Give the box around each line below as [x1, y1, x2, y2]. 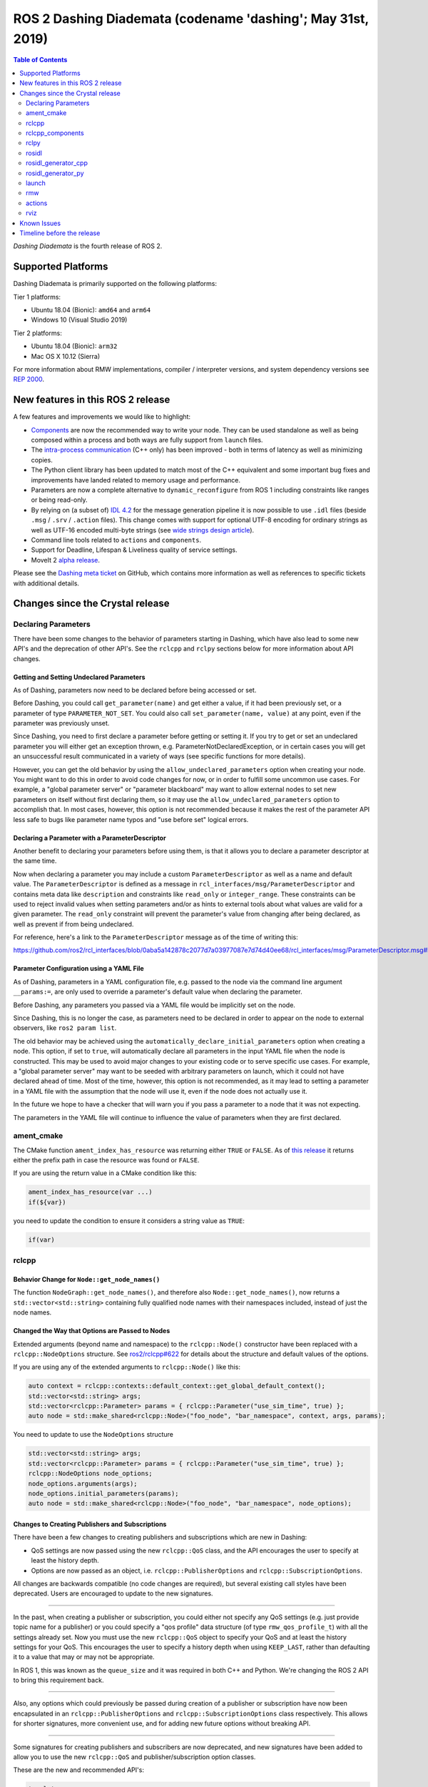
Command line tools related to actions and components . [31, 536, 202, 544]
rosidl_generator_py [26, 169, 85, 177]
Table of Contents [13, 56, 68, 64]
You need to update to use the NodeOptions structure [13, 1430, 174, 1439]
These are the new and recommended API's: [13, 1766, 144, 1774]
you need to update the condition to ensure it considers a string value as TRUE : [13, 1216, 245, 1225]
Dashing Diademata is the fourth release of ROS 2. [13, 242, 163, 250]
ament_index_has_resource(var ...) [28, 1188, 153, 1197]
